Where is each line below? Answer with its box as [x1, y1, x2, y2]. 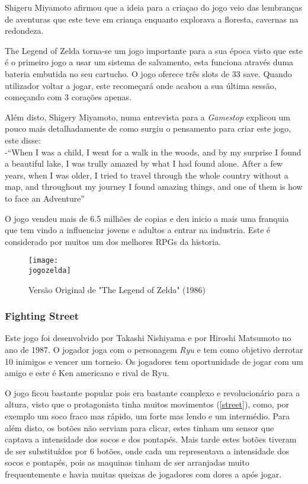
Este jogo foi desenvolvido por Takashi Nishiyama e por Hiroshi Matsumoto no [5, 332, 291, 344]
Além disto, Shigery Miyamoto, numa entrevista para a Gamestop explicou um [5, 110, 291, 123]
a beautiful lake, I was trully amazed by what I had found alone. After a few [5, 157, 283, 170]
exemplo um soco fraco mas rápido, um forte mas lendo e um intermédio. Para [5, 409, 290, 422]
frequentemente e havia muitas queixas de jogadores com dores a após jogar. [5, 467, 282, 480]
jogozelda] [28, 266, 71, 275]
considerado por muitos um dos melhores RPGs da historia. [5, 235, 222, 247]
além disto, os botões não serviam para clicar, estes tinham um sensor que [5, 421, 274, 434]
